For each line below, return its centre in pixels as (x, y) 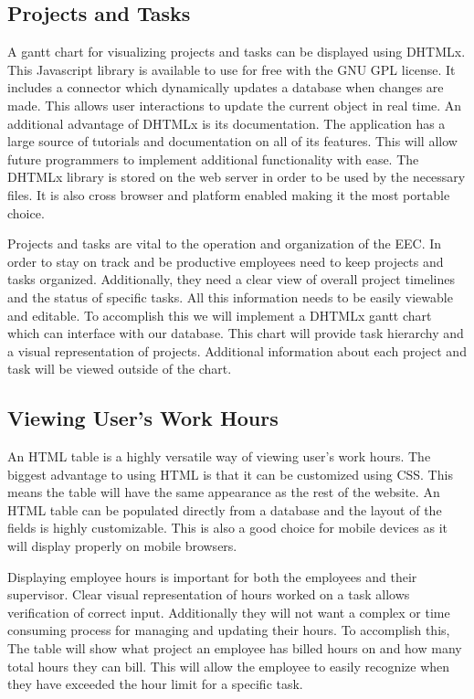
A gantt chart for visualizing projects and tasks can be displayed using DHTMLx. (237, 52)
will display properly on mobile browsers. (122, 546)
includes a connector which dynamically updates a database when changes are (226, 87)
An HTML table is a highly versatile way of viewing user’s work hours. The (219, 456)
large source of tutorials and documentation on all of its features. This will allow (232, 141)
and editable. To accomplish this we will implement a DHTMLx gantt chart (220, 315)
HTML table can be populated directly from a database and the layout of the (225, 509)
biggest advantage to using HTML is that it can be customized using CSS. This (230, 474)
